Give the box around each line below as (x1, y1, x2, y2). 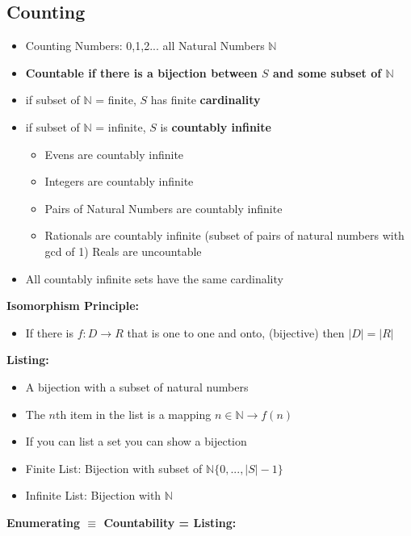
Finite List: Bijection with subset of (25, 459, 203, 476)
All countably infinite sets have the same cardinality (25, 270, 283, 287)
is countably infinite (160, 118, 271, 135)
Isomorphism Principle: (6, 297, 140, 314)
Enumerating (6, 513, 80, 530)
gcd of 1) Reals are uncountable (44, 242, 202, 259)
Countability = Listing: (103, 513, 237, 530)
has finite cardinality (150, 91, 261, 108)
